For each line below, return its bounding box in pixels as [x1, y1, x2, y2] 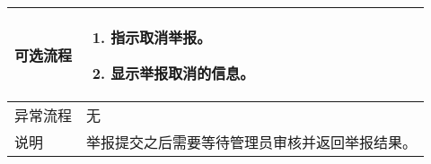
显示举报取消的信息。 [110, 63, 255, 83]
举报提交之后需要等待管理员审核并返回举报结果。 [86, 132, 418, 152]
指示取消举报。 [110, 27, 212, 47]
